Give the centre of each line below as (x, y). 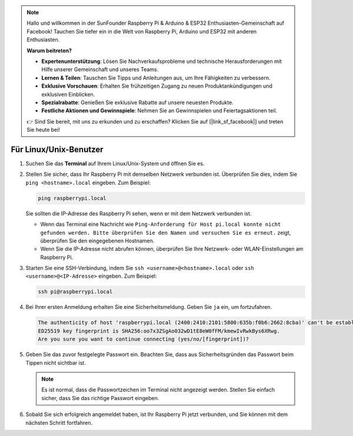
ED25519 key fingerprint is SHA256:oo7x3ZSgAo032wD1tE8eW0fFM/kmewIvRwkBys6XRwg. (159, 331)
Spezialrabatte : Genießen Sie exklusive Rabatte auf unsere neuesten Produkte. (137, 102)
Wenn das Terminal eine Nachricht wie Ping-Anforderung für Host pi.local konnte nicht (161, 224)
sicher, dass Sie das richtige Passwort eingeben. (100, 398)
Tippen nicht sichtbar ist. (56, 362)
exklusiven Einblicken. (68, 94)
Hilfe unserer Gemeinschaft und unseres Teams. (100, 69)
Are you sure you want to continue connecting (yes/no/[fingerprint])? (144, 339)
